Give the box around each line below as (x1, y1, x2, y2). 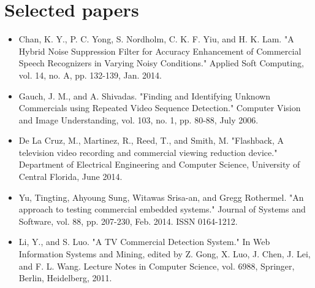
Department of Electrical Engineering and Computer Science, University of (18, 158, 300, 171)
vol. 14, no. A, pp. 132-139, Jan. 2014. (18, 68, 162, 81)
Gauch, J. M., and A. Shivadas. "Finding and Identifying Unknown (18, 89, 271, 102)
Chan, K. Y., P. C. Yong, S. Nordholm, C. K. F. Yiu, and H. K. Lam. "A (18, 33, 294, 45)
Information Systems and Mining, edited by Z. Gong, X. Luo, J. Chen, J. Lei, (18, 247, 311, 260)
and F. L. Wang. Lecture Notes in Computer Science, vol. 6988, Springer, (18, 259, 295, 272)
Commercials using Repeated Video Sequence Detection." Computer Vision (18, 101, 301, 114)
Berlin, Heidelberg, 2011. (18, 271, 112, 284)
